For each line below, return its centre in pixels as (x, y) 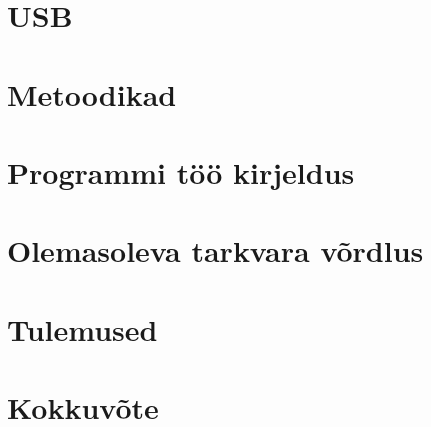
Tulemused (82, 328)
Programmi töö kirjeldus (181, 171)
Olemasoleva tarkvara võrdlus (215, 250)
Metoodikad (92, 93)
